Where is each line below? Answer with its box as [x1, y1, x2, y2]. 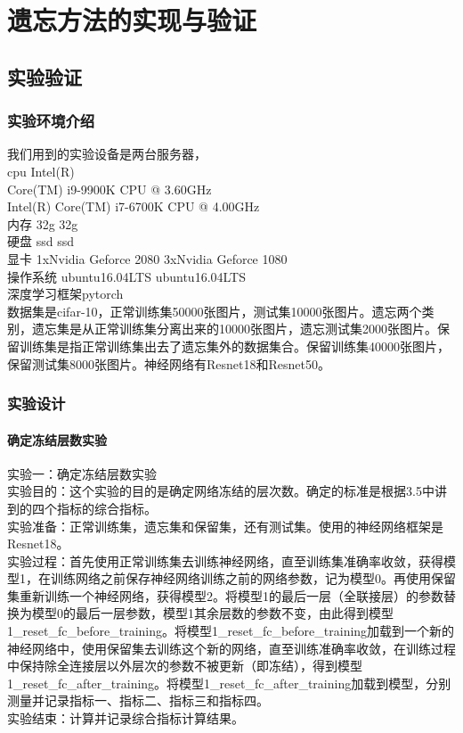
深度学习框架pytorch [7, 284, 124, 303]
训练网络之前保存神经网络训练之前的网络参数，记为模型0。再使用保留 [50, 569, 456, 588]
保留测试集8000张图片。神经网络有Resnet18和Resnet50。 [7, 354, 330, 373]
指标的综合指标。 [56, 498, 157, 517]
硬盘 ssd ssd [7, 232, 74, 251]
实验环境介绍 [7, 110, 95, 132]
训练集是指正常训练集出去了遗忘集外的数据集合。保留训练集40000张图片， [19, 336, 450, 355]
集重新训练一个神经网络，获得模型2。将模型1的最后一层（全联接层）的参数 [7, 586, 443, 605]
